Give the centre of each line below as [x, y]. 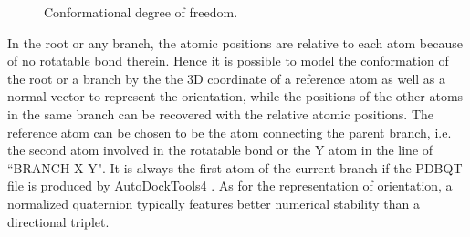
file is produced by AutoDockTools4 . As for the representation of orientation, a [230, 185]
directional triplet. [58, 221]
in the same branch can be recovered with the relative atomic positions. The [221, 113]
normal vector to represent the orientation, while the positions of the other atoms [235, 96]
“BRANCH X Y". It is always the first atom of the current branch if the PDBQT [235, 167]
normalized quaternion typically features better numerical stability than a [214, 203]
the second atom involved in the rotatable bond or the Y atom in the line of [220, 150]
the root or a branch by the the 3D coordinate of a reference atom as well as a [227, 78]
